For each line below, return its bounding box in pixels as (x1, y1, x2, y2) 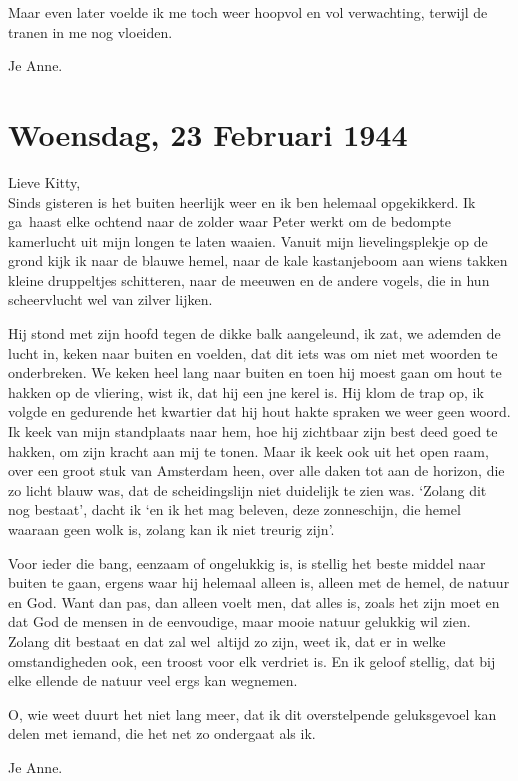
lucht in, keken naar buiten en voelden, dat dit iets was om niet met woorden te (8, 342, 498, 363)
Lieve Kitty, (8, 171, 81, 192)
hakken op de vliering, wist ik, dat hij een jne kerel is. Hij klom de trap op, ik (8, 381, 484, 402)
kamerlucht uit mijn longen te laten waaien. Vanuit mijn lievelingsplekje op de (8, 230, 488, 251)
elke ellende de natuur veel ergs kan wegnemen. (8, 670, 298, 691)
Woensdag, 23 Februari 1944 (8, 113, 408, 154)
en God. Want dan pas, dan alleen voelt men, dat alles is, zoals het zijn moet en (8, 591, 500, 612)
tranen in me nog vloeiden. (8, 21, 173, 42)
